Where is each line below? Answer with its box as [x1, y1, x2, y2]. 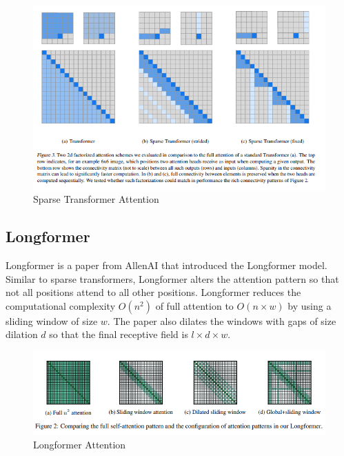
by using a [287, 298, 332, 313]
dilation [6, 327, 38, 341]
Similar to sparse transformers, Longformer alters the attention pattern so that [6, 271, 339, 286]
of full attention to [155, 298, 234, 313]
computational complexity [6, 298, 116, 313]
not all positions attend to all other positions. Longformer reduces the [6, 285, 301, 299]
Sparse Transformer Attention [33, 192, 159, 206]
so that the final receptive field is [49, 327, 188, 341]
